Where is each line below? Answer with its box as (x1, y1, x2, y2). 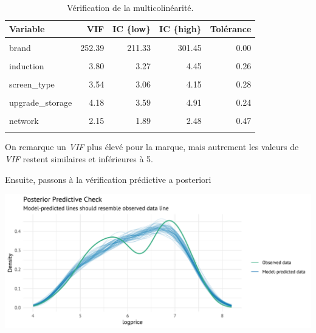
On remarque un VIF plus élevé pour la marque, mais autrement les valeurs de (5, 140, 299, 153)
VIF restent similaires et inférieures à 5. (5, 153, 153, 165)
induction (9, 59, 44, 72)
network (9, 114, 39, 127)
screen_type (9, 77, 55, 90)
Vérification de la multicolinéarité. (66, 1, 194, 13)
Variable (9, 22, 45, 35)
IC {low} (112, 22, 151, 35)
